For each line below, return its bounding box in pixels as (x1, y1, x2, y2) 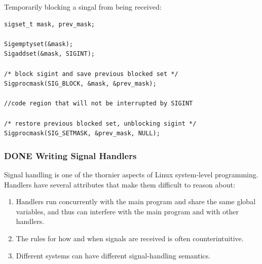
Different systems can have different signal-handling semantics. (16, 250, 211, 260)
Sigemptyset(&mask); (4, 40, 73, 48)
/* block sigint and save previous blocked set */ (4, 70, 178, 78)
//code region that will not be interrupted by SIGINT (4, 100, 193, 107)
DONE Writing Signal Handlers (4, 149, 137, 162)
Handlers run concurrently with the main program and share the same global (16, 196, 256, 207)
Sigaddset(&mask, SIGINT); (4, 50, 95, 58)
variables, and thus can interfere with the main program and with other (16, 206, 239, 216)
